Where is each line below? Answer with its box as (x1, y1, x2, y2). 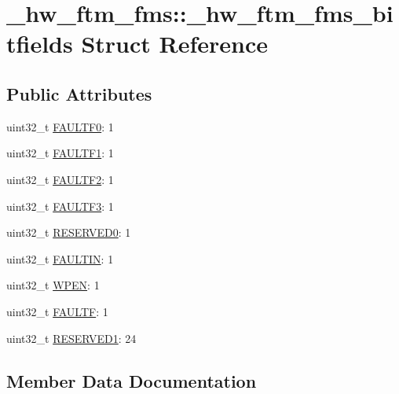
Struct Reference (81, 28, 269, 60)
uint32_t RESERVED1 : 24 (6, 330, 137, 346)
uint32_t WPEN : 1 (6, 277, 100, 293)
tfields (6, 28, 73, 60)
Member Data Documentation (6, 368, 257, 392)
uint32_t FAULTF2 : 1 (6, 171, 114, 187)
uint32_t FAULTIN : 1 (6, 250, 114, 267)
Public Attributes (6, 81, 152, 105)
